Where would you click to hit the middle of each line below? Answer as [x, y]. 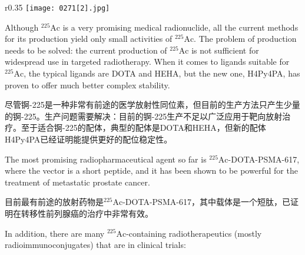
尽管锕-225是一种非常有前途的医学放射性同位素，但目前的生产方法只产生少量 [152, 105]
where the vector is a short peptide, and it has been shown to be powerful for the [151, 170]
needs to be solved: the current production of [86, 50]
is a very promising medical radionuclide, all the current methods [180, 27]
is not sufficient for [225, 50]
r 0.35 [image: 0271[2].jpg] [57, 7]
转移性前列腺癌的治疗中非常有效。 [87, 213]
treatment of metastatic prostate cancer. [77, 182]
